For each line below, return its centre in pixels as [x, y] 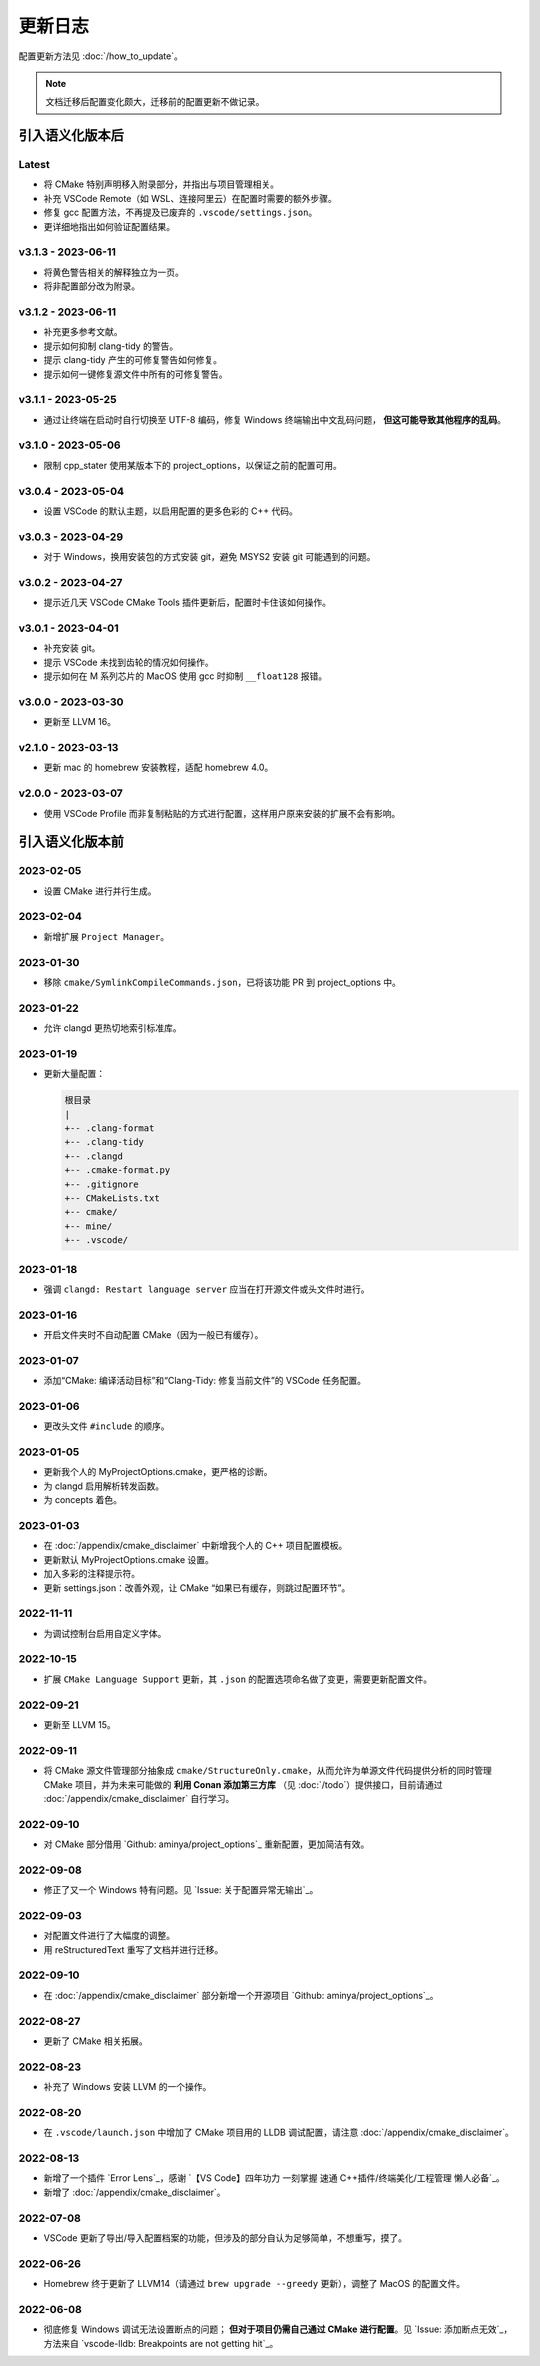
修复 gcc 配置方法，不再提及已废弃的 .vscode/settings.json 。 [180, 212]
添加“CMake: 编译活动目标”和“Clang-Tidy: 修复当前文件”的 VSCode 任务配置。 [205, 1381]
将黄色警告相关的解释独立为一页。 [113, 272]
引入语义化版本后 [71, 135]
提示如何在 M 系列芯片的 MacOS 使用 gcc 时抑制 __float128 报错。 [185, 676]
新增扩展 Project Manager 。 [106, 936]
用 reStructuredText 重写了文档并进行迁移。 [133, 1949]
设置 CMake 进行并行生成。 [100, 891]
